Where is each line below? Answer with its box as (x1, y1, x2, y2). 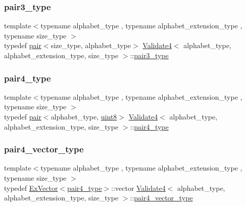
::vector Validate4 (111, 182, 166, 193)
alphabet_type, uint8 (51, 111, 117, 121)
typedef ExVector (4, 182, 58, 193)
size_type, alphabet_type (51, 40, 131, 51)
